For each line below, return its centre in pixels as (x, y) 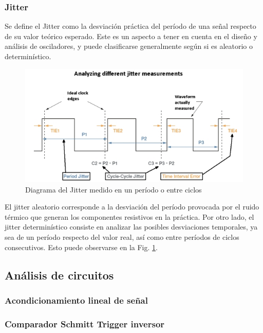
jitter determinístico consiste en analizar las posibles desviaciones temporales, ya (131, 227)
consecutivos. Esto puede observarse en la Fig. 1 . (81, 247)
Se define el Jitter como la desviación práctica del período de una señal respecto (130, 26)
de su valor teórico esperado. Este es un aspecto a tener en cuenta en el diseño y (131, 36)
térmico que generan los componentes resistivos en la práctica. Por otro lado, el (129, 216)
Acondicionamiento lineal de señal (76, 300)
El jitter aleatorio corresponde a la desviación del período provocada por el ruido (132, 207)
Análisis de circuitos (59, 275)
